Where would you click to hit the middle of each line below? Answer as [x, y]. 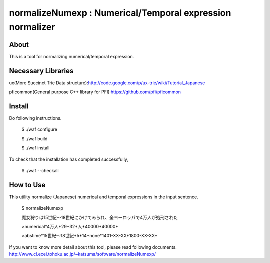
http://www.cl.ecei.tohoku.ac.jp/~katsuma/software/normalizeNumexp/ [82, 254]
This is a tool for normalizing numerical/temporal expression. [72, 56]
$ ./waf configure [39, 129]
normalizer [32, 27]
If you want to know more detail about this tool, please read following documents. [93, 247]
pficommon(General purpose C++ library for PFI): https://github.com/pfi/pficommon [95, 92]
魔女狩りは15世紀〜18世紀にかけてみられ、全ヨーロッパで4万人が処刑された [100, 217]
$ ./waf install [36, 148]
